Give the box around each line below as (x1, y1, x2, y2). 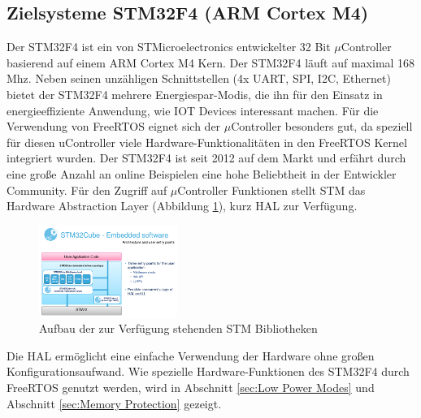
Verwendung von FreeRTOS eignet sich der (7, 118, 221, 135)
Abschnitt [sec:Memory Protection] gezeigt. (7, 394, 222, 412)
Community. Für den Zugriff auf (7, 181, 167, 198)
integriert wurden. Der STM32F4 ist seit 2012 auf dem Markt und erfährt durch (7, 149, 406, 166)
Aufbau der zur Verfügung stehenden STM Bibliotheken (39, 320, 318, 337)
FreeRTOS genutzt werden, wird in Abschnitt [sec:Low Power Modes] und (7, 378, 375, 395)
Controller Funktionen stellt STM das (177, 181, 366, 198)
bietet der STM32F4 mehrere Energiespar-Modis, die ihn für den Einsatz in (7, 85, 383, 102)
